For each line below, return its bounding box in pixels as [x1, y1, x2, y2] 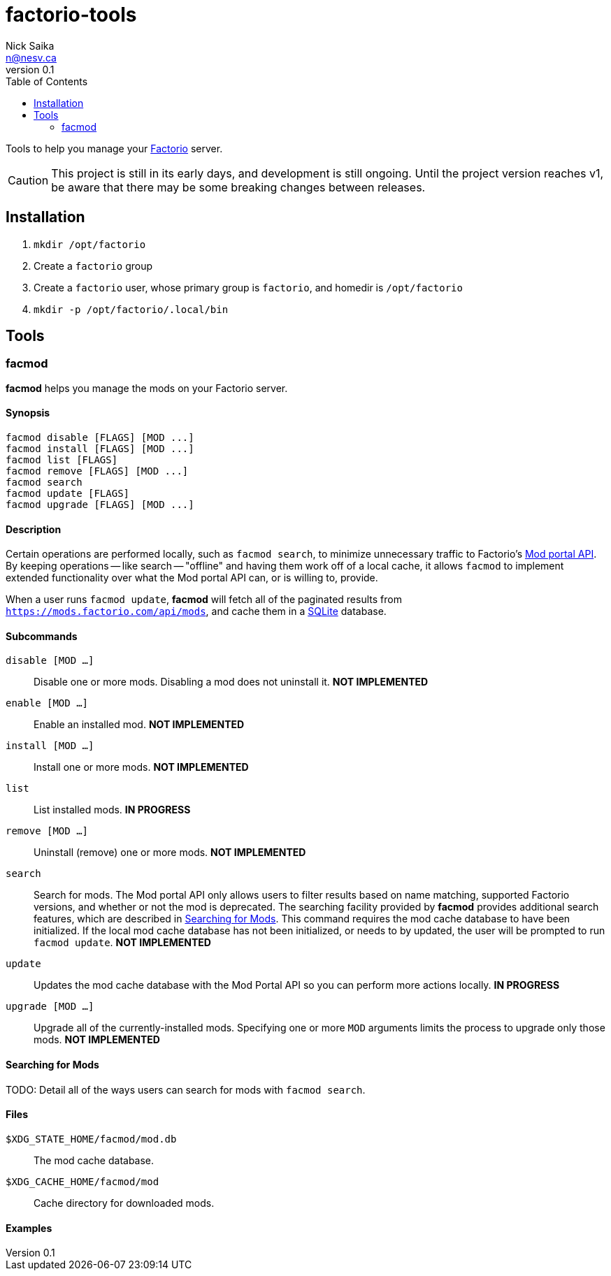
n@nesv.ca [6, 51, 57, 64]
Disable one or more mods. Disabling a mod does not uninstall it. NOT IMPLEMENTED [34, 676, 429, 688]
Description [6, 523, 62, 535]
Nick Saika [6, 39, 55, 52]
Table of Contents [6, 75, 88, 87]
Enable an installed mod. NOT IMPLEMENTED [34, 718, 245, 731]
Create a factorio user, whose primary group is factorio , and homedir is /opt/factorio [34, 281, 463, 293]
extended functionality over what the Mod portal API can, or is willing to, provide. [6, 572, 378, 584]
